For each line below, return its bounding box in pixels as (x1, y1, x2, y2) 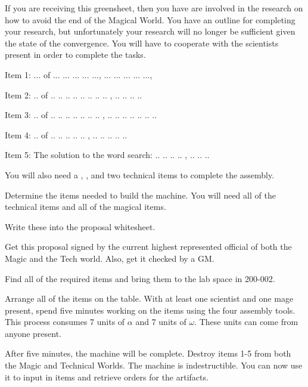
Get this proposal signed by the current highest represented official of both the (5, 240, 292, 253)
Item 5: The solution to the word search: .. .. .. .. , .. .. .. (5, 148, 210, 161)
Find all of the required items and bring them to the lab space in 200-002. (5, 272, 275, 284)
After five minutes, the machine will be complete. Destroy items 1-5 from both (5, 347, 291, 360)
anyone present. (5, 327, 62, 339)
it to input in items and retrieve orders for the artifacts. (5, 370, 209, 383)
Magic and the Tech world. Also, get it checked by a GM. (5, 252, 214, 264)
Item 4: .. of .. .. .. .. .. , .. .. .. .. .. (5, 128, 127, 141)
